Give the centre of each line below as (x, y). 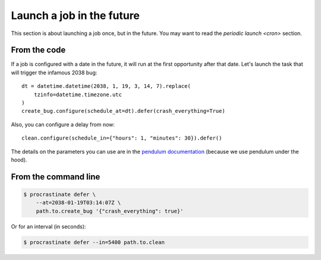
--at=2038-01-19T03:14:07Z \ (78, 203)
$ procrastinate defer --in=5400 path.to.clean (94, 242)
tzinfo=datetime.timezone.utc (78, 94)
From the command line (56, 177)
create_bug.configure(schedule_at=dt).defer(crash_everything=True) (123, 111)
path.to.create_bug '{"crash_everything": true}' (110, 211)
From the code (38, 50)
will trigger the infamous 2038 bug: (54, 72)
